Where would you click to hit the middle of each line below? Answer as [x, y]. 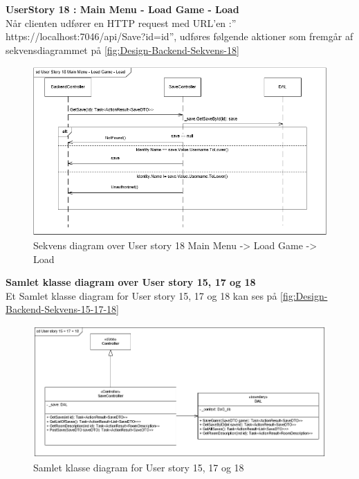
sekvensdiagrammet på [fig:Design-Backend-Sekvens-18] [122, 49]
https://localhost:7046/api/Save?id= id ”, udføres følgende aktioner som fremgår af [179, 36]
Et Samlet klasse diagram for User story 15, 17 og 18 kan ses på [141, 295]
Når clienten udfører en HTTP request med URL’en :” [121, 22]
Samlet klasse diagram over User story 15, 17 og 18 [131, 282]
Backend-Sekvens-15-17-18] [62, 309]
